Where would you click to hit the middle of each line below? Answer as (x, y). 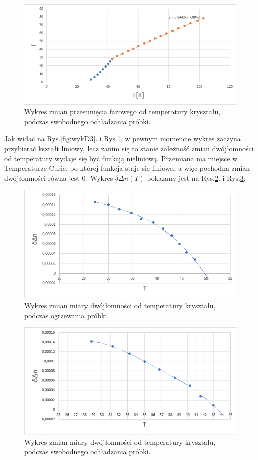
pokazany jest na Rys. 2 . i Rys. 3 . (196, 178)
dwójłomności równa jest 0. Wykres (59, 178)
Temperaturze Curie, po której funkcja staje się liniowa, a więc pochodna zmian (127, 168)
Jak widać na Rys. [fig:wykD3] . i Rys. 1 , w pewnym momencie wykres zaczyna (122, 138)
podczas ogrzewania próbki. (67, 315)
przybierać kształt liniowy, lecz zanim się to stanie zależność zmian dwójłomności (129, 148)
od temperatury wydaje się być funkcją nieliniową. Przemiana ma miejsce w (121, 158)
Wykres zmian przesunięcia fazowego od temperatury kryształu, (122, 112)
